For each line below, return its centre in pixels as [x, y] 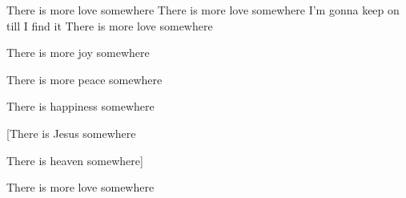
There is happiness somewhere [80, 106]
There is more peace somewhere [84, 79]
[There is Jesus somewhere [71, 133]
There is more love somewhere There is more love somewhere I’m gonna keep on [203, 10]
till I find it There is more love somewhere [110, 25]
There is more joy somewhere [78, 53]
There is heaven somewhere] [75, 160]
